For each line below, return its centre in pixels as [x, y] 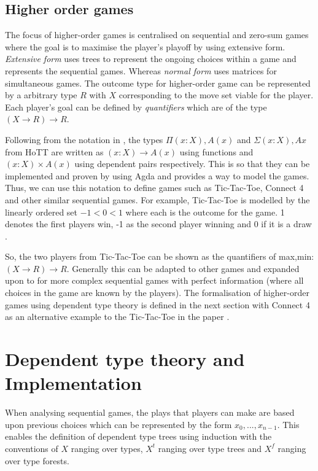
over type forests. [37, 460]
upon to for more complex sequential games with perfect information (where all [154, 280]
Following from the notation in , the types [84, 139]
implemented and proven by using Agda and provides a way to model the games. [157, 175]
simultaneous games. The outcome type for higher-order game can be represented [158, 83]
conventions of [32, 448]
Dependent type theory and [125, 359]
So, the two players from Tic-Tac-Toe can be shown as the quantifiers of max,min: [160, 256]
